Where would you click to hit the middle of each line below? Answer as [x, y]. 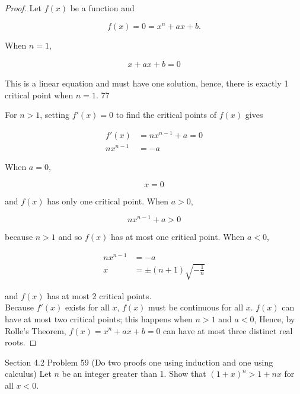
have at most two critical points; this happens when [99, 318]
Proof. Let [23, 8]
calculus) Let [28, 374]
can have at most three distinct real [228, 330]
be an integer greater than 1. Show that [134, 374]
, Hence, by [275, 318]
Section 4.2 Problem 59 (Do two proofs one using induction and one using [139, 362]
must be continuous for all [196, 307]
